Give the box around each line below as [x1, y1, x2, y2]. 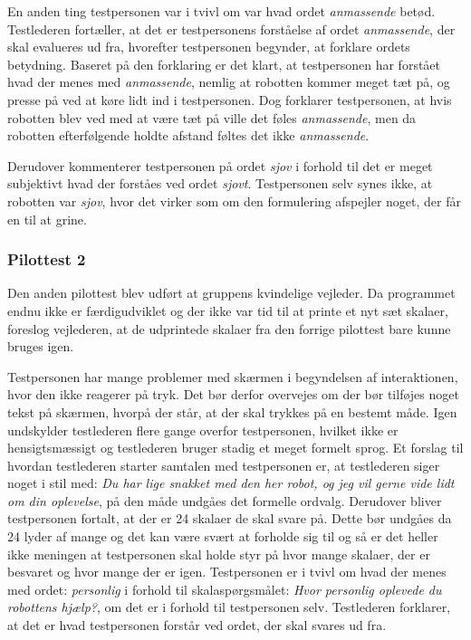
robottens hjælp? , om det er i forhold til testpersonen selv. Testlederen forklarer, [7, 597, 451, 616]
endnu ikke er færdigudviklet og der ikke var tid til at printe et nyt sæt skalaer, [7, 301, 448, 320]
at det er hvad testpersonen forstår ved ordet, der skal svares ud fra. [7, 616, 387, 635]
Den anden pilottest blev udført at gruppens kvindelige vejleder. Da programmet [7, 283, 456, 302]
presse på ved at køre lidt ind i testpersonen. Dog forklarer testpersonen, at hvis [7, 90, 452, 109]
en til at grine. [7, 209, 87, 228]
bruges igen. [7, 337, 74, 356]
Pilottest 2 [7, 248, 86, 271]
